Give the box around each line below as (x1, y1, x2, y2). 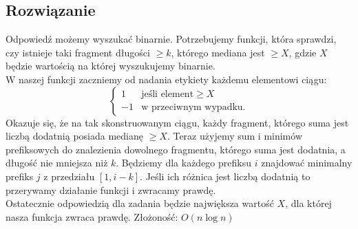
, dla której (285, 196, 332, 210)
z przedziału (43, 168, 95, 183)
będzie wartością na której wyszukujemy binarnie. (6, 58, 215, 73)
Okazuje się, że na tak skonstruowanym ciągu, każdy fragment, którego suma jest (6, 115, 349, 129)
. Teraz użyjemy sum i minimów (167, 129, 302, 143)
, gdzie (288, 45, 317, 59)
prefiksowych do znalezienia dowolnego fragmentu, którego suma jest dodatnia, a (6, 142, 346, 156)
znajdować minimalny (261, 155, 352, 170)
